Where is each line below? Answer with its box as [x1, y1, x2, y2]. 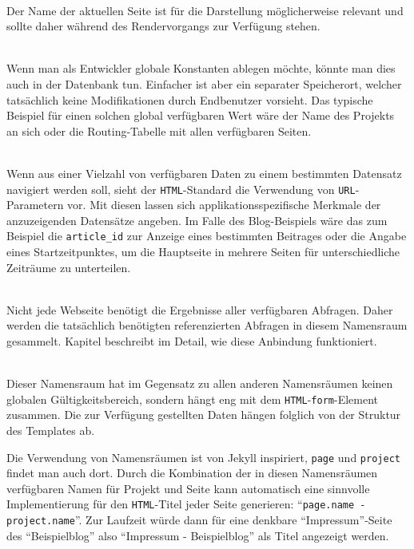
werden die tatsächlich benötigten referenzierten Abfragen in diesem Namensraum [6, 317, 408, 334]
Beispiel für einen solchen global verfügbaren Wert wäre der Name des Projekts [6, 107, 395, 124]
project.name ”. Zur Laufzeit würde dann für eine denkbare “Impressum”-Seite [6, 511, 392, 528]
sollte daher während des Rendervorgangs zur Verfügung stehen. [6, 18, 320, 34]
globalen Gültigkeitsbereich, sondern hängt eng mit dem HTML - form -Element [6, 390, 378, 407]
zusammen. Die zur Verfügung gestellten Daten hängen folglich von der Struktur [6, 406, 401, 423]
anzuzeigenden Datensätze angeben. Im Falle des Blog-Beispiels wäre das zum [6, 211, 388, 228]
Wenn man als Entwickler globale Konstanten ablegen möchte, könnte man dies [6, 60, 396, 77]
